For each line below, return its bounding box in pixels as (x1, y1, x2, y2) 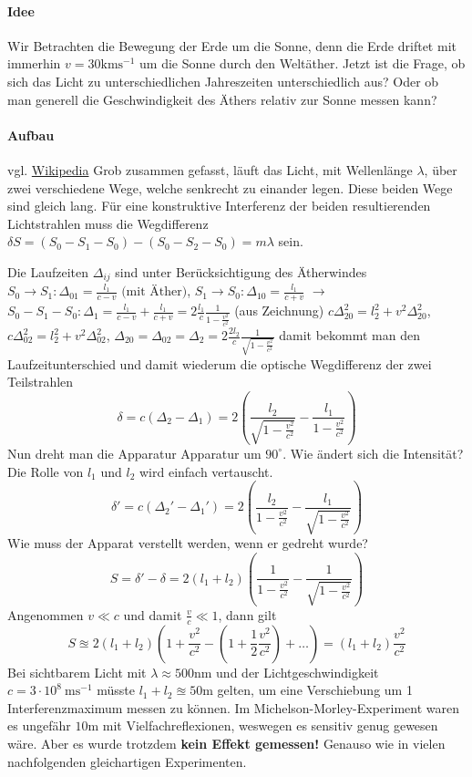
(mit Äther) (121, 285, 188, 299)
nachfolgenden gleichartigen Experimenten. (7, 751, 247, 771)
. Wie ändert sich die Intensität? (282, 443, 464, 462)
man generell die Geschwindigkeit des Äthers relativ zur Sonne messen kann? (7, 89, 437, 109)
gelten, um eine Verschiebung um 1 (217, 680, 413, 699)
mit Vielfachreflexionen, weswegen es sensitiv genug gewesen (102, 716, 438, 735)
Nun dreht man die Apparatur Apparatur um (7, 443, 262, 462)
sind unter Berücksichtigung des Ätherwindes (115, 262, 367, 281)
